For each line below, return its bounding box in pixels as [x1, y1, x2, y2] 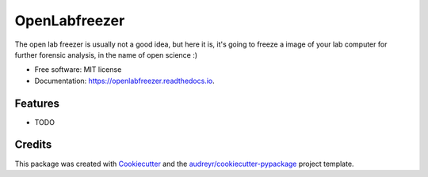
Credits [14, 138, 52, 152]
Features [14, 96, 59, 110]
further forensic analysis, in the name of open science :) [14, 50, 198, 59]
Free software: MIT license [34, 65, 122, 74]
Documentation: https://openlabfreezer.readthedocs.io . [34, 76, 216, 85]
